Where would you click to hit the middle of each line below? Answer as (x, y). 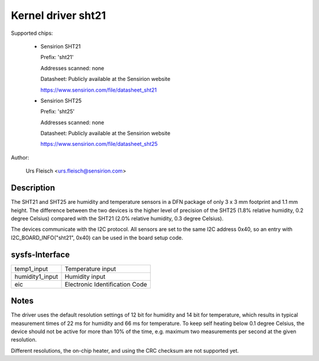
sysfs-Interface (40, 254)
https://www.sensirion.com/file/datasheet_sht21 (99, 90)
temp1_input (31, 269)
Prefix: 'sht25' (58, 112)
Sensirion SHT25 (61, 100)
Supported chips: (32, 33)
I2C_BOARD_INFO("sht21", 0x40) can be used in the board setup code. (97, 238)
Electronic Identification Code (106, 284)
